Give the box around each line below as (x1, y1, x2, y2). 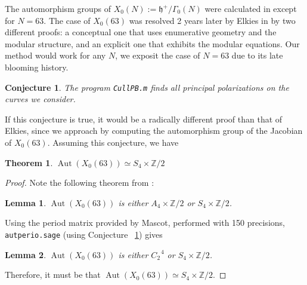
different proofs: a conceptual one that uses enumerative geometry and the (5, 26, 277, 38)
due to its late (231, 49, 283, 62)
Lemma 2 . (5, 248, 46, 261)
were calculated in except (204, 2, 297, 14)
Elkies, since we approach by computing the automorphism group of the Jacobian (5, 124, 303, 137)
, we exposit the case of (115, 49, 200, 62)
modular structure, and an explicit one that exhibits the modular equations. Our (5, 37, 300, 50)
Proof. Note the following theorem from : (5, 176, 154, 189)
